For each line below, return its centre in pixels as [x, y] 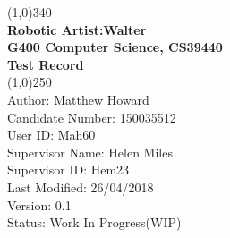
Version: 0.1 [39, 204]
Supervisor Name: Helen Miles [90, 152]
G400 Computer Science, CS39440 [115, 47]
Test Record [46, 64]
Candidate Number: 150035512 [92, 117]
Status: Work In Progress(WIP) [94, 222]
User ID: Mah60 [51, 135]
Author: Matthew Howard [78, 99]
